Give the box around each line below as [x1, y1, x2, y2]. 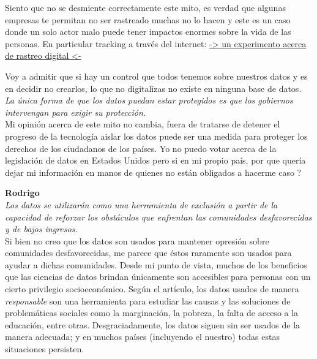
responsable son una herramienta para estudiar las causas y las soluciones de [5, 294, 291, 307]
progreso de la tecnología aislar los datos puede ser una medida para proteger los [5, 129, 308, 142]
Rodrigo [5, 186, 40, 199]
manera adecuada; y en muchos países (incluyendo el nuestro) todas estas [5, 330, 280, 343]
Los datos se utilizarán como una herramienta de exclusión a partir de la [5, 198, 278, 211]
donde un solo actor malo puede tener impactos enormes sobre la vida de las [5, 25, 291, 38]
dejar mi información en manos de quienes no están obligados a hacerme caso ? [5, 165, 302, 178]
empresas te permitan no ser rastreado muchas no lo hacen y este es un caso [5, 13, 291, 26]
